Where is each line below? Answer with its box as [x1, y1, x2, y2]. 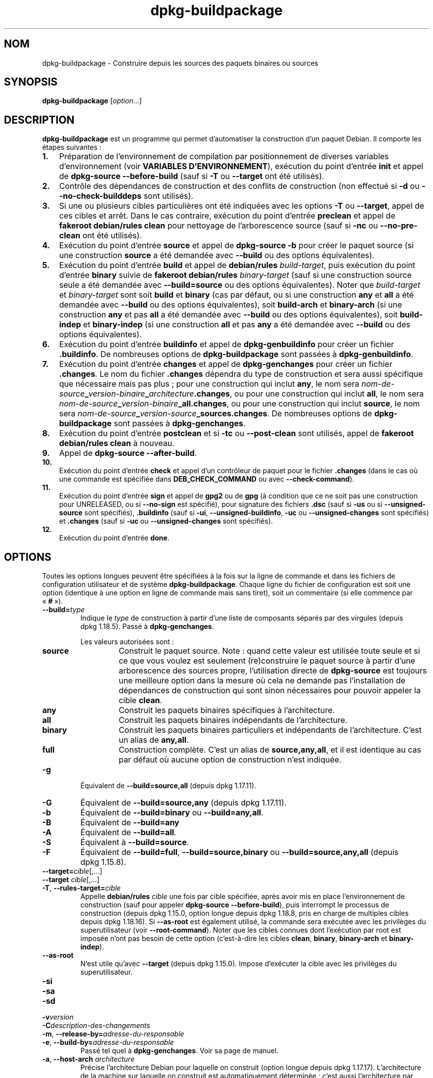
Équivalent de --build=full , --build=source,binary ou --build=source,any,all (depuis [80, 847, 399, 857]
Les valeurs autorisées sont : [80, 637, 174, 646]
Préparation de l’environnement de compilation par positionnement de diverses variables [59, 151, 389, 162]
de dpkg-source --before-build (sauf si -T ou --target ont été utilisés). [59, 171, 324, 181]
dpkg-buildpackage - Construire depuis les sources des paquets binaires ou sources [42, 58, 318, 67]
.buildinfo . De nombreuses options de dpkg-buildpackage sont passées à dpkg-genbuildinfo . [59, 349, 413, 359]
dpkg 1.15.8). [80, 857, 127, 867]
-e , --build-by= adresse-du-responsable [42, 1038, 174, 1047]
